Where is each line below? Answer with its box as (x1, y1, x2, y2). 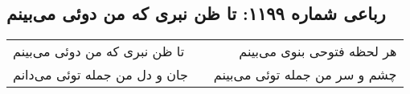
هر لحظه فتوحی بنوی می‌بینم (239, 42, 397, 61)
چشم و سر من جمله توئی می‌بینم (213, 65, 397, 84)
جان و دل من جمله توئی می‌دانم (13, 65, 188, 84)
